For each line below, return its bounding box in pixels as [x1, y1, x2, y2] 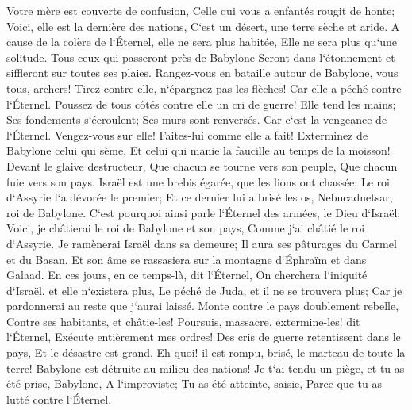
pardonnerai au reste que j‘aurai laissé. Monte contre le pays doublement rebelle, [6, 297, 399, 314]
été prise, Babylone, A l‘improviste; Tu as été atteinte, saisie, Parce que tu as [6, 375, 383, 392]
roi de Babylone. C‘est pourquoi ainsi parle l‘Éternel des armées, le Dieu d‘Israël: [6, 204, 401, 220]
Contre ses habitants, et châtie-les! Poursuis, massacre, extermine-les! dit [6, 312, 360, 329]
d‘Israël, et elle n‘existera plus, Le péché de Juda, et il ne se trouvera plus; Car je [6, 282, 402, 298]
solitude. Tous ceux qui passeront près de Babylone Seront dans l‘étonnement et [6, 48, 395, 65]
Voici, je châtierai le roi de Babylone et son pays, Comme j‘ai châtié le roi [6, 220, 365, 236]
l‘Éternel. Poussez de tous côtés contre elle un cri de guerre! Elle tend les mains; [6, 95, 396, 112]
